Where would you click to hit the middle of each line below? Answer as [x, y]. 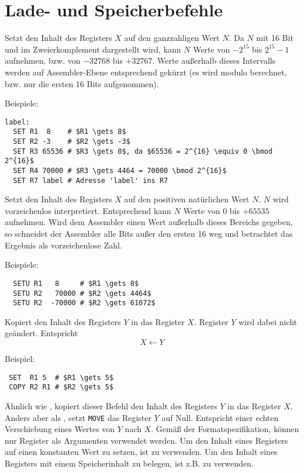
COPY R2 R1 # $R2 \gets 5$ [61, 387]
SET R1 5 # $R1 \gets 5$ [61, 377]
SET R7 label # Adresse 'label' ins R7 [91, 180]
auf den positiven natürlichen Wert [187, 199]
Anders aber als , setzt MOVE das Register [78, 417]
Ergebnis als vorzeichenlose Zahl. [63, 245]
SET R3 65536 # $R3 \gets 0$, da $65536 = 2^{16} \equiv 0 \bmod [143, 151]
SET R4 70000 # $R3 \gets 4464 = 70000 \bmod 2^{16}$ [120, 170]
